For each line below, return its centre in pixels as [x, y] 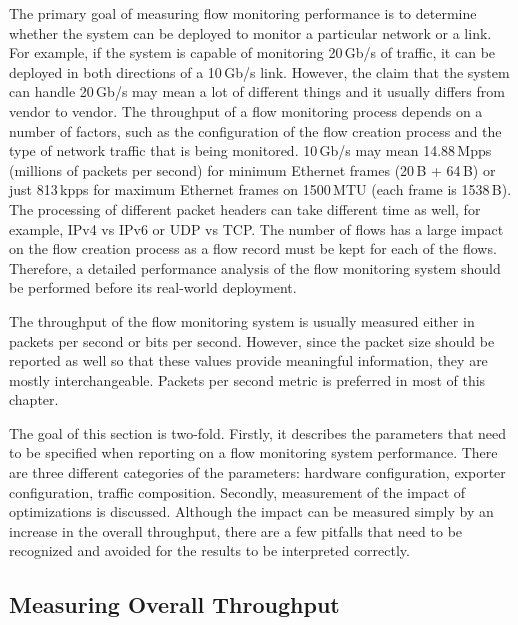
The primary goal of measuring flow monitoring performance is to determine [243, 13]
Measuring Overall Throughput [174, 604]
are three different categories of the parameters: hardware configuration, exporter [257, 472]
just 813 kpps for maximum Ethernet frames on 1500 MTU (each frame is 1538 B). [260, 189]
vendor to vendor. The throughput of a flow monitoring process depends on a [246, 110]
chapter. [34, 399]
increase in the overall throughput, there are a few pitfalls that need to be [236, 530]
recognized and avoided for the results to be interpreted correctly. [209, 550]
